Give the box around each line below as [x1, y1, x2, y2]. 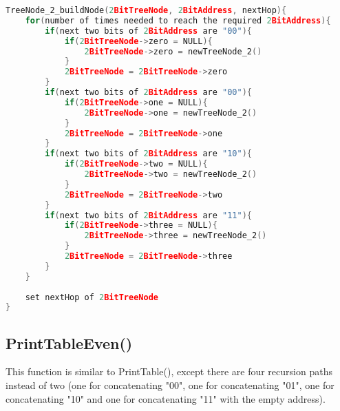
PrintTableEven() [6, 332, 133, 353]
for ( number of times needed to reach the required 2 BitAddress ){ [25, 15, 331, 25]
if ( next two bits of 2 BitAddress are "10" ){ [45, 149, 253, 159]
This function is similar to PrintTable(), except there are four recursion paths [6, 364, 332, 379]
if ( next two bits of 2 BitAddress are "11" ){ [45, 210, 253, 220]
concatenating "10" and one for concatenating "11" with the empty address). [6, 391, 326, 405]
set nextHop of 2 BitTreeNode [25, 292, 158, 302]
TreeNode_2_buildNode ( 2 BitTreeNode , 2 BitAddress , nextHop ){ [6, 6, 287, 15]
